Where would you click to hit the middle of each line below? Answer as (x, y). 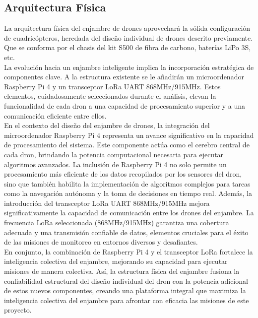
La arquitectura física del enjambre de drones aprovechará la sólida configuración (127, 28)
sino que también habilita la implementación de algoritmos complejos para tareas (127, 183)
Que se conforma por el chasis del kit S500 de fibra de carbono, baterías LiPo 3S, (128, 47)
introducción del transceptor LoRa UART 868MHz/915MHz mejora (107, 203)
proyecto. (18, 310)
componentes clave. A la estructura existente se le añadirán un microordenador (124, 77)
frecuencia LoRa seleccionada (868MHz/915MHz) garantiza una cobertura (117, 223)
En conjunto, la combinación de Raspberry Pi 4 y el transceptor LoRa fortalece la (129, 251)
